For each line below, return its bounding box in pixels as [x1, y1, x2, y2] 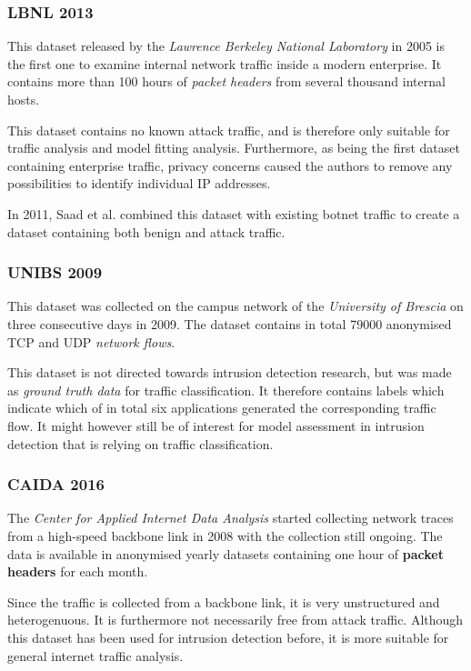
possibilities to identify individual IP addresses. [7, 174, 271, 193]
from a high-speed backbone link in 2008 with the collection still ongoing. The [7, 526, 443, 545]
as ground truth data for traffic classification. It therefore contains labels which [7, 380, 445, 399]
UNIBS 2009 [7, 261, 103, 284]
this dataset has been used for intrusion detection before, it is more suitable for [7, 627, 449, 646]
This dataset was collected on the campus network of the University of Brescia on [7, 296, 464, 315]
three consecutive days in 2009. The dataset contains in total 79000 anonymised [7, 314, 452, 333]
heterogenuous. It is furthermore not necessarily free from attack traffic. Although [7, 610, 464, 629]
